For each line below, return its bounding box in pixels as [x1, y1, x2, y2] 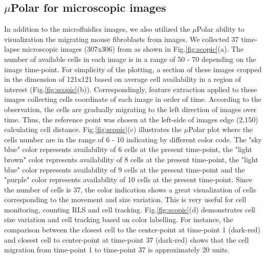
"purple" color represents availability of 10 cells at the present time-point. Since [4, 174, 253, 185]
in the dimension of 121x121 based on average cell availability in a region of [4, 74, 241, 84]
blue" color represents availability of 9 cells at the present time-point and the [4, 164, 245, 175]
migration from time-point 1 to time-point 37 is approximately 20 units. [4, 244, 230, 255]
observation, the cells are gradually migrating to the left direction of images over [4, 103, 257, 114]
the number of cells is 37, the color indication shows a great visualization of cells [4, 184, 256, 195]
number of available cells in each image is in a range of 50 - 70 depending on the [4, 53, 256, 64]
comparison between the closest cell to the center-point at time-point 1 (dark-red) [4, 224, 260, 235]
